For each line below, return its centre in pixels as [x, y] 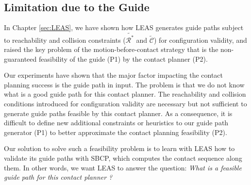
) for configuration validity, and [200, 40]
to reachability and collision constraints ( [65, 40]
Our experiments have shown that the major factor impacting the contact [114, 75]
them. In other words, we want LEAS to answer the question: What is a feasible [123, 167]
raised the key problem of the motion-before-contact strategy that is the [111, 49]
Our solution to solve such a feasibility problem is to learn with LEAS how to [119, 148]
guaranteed [20, 59]
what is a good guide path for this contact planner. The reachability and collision [125, 94]
